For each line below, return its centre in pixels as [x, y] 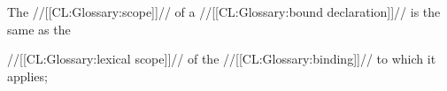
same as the [39, 29]
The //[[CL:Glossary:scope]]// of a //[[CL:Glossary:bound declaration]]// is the [224, 11]
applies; [27, 76]
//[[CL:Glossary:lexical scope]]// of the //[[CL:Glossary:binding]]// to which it [222, 59]
